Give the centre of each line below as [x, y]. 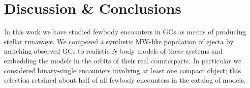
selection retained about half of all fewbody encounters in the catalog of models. [125, 80]
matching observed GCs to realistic [57, 51]
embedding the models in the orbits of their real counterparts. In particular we [123, 60]
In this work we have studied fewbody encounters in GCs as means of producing [125, 32]
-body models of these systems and [170, 51]
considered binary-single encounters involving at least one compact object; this [123, 70]
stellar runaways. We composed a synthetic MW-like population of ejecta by [119, 41]
